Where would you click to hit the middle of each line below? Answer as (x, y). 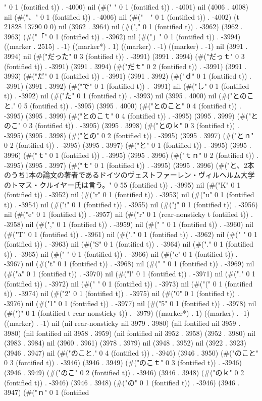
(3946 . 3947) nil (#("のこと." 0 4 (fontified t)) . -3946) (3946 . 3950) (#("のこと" (131, 352)
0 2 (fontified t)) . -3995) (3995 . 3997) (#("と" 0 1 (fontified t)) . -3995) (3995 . (128, 145)
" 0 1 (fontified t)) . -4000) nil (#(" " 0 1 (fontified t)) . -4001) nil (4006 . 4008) (126, 7)
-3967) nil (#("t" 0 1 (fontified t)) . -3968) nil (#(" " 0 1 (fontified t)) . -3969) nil (129, 264)
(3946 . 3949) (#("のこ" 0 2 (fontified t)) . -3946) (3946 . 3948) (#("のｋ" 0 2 (124, 372)
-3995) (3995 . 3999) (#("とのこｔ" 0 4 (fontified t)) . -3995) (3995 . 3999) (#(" (128, 115)
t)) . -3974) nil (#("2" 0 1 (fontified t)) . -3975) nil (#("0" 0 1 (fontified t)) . (122, 293)
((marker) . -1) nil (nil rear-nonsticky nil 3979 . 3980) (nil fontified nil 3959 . (122, 323)
